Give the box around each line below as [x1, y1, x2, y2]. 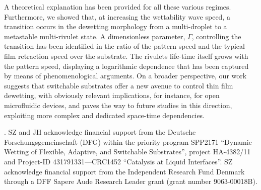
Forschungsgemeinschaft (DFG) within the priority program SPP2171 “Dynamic [4, 136, 252, 147]
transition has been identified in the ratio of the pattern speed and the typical [4, 41, 245, 51]
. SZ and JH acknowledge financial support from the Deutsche [4, 127, 196, 137]
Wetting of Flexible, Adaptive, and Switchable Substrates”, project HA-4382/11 [4, 146, 251, 157]
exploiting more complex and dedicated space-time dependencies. [4, 110, 205, 120]
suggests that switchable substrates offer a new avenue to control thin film [4, 80, 233, 90]
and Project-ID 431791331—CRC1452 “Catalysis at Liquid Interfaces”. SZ [4, 156, 233, 166]
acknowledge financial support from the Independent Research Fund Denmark [4, 166, 245, 176]
